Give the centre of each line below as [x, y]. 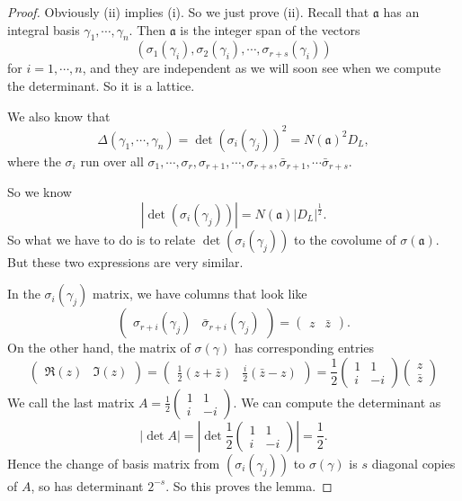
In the [24, 294]
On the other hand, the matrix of [99, 348]
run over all [112, 161]
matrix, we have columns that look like [200, 294]
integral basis [44, 29]
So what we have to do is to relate [102, 239]
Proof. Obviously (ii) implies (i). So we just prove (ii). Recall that [188, 12]
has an [401, 12]
